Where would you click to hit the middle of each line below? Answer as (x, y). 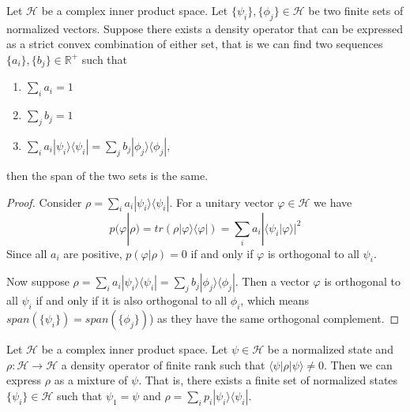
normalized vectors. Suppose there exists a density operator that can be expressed (205, 28)
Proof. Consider (44, 202)
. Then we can (358, 364)
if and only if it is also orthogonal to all (132, 300)
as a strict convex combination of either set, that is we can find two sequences (195, 44)
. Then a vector (272, 281)
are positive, (93, 253)
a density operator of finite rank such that (163, 364)
